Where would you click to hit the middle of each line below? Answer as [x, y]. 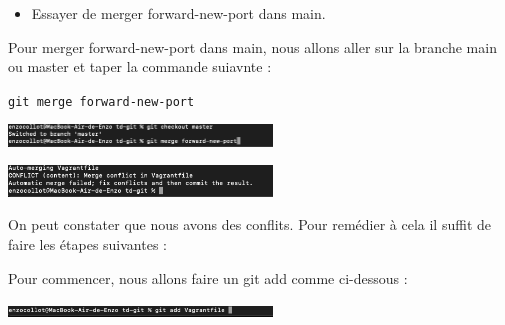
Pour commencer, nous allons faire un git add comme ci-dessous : [208, 277]
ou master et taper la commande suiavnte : [140, 66]
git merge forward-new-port [101, 101]
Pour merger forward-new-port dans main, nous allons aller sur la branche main [252, 46]
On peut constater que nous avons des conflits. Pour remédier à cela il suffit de [249, 224]
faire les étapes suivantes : [87, 244]
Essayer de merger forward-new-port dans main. [178, 13]
